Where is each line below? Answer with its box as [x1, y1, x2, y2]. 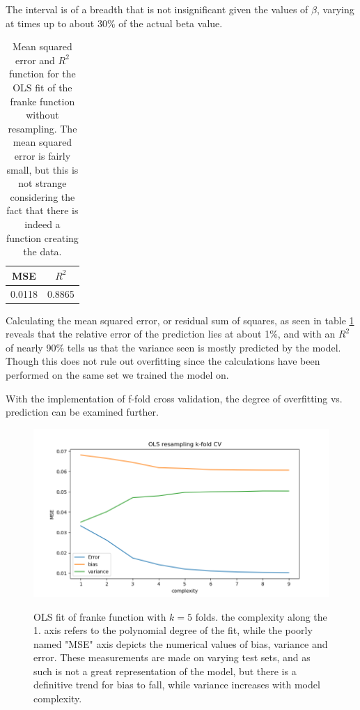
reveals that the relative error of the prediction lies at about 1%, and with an [6, 326, 336, 341]
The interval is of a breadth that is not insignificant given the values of [6, 2, 308, 16]
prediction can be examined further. [6, 405, 159, 419]
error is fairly [14, 148, 71, 163]
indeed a [24, 216, 61, 231]
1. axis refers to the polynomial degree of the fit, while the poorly [33, 623, 313, 637]
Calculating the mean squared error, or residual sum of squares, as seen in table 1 [6, 312, 354, 327]
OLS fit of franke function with [33, 609, 166, 624]
